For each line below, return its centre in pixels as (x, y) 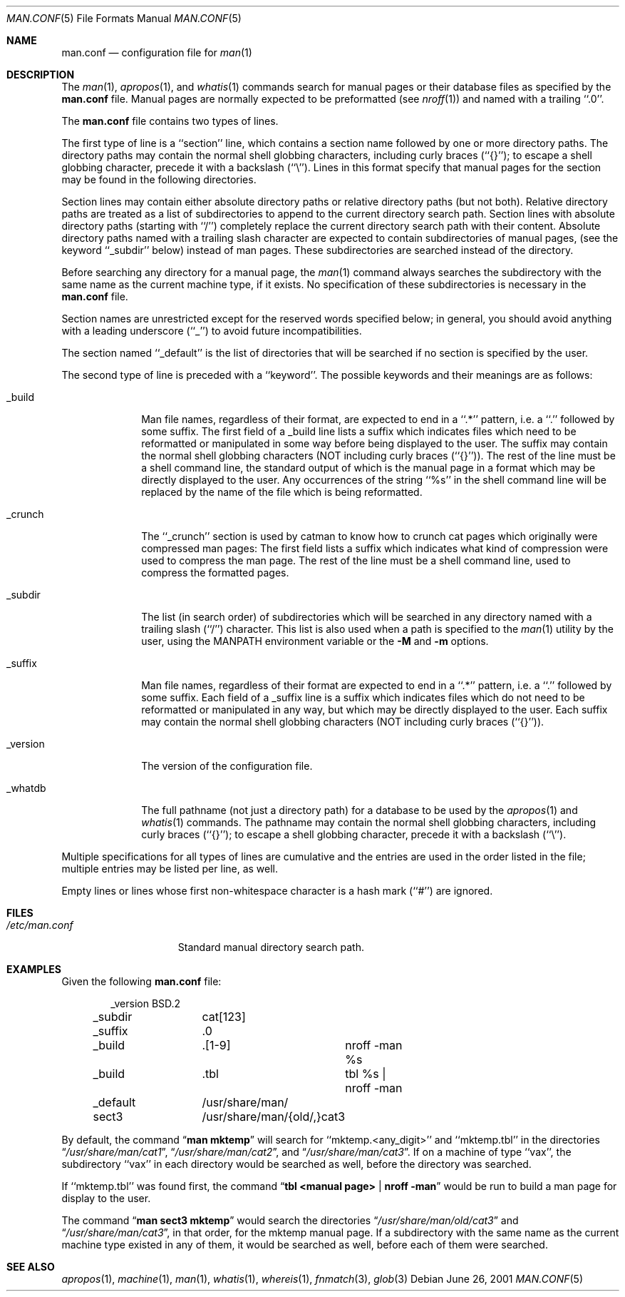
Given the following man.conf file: (141, 981)
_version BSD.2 (146, 1003)
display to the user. (106, 1198)
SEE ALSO (31, 1267)
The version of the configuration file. (227, 766)
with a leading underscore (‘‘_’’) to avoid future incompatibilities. (212, 331)
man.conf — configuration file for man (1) (157, 52)
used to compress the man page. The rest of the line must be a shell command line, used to (356, 560)
